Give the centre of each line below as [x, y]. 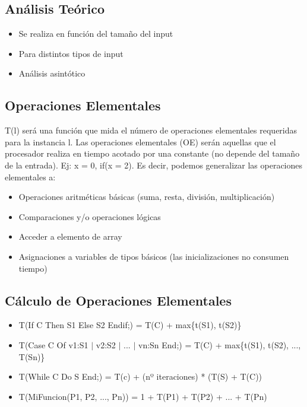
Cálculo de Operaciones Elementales [118, 300]
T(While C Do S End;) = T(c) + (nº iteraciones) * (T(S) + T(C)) [140, 376]
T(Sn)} [32, 356]
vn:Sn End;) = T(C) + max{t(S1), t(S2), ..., [219, 344]
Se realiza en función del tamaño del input [96, 34]
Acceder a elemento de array [70, 236]
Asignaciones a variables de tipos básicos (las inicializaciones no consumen [154, 256]
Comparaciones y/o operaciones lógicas [90, 216]
